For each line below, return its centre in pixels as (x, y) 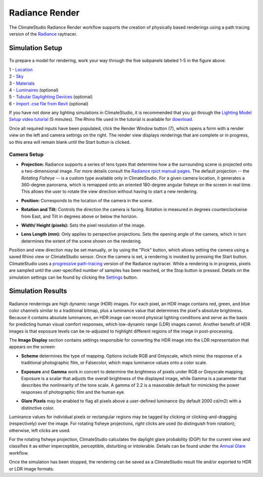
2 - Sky (16, 76)
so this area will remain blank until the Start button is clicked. (70, 142)
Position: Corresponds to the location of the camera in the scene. (87, 200)
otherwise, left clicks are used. (40, 430)
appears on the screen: (32, 347)
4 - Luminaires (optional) (34, 90)
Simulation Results (38, 291)
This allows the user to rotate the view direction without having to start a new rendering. (109, 191)
